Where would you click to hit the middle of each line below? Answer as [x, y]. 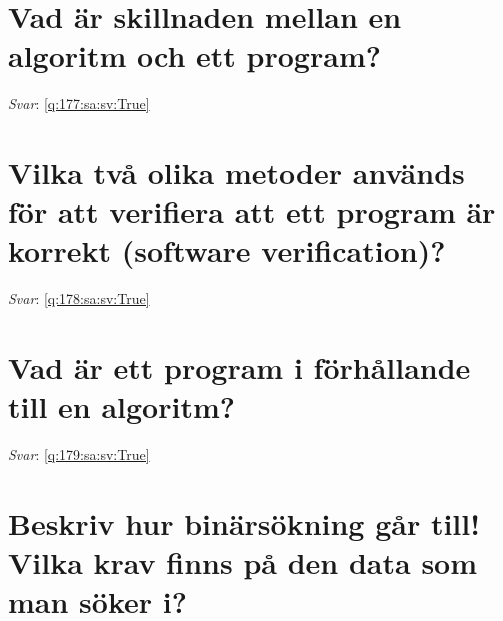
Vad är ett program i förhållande [239, 367]
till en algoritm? [121, 406]
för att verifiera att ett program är [252, 211]
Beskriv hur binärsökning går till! [244, 523]
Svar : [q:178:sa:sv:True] [79, 298]
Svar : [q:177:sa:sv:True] [79, 103]
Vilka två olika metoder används [236, 172]
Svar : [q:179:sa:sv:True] [79, 454]
